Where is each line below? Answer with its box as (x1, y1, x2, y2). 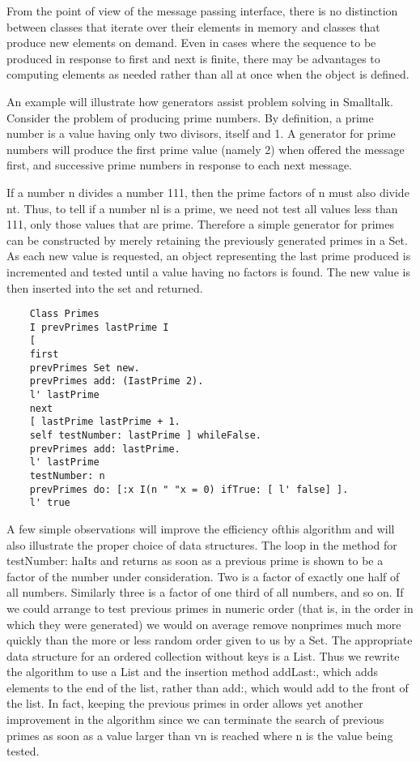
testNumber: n (29, 469, 105, 482)
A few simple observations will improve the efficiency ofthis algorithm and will (6, 520, 395, 537)
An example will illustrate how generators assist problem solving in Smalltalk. (6, 92, 393, 109)
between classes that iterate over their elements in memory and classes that (6, 18, 380, 35)
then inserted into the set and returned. (6, 279, 203, 296)
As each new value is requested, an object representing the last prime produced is (6, 247, 411, 264)
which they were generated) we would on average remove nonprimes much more (6, 615, 401, 632)
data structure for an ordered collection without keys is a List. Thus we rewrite (6, 647, 400, 664)
